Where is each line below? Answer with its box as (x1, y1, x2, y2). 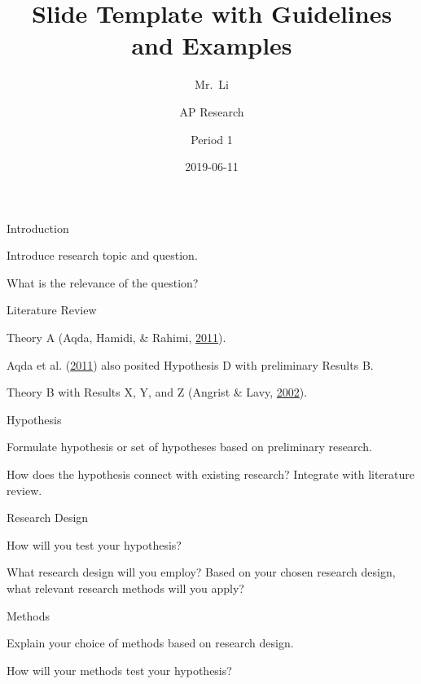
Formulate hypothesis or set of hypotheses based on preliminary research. (7, 438, 372, 455)
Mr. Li (195, 76, 229, 93)
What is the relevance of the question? (7, 274, 199, 291)
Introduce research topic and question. (7, 247, 198, 264)
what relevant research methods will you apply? (7, 580, 244, 596)
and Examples (131, 28, 292, 62)
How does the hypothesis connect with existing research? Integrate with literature (7, 466, 415, 483)
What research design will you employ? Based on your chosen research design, (7, 563, 396, 581)
